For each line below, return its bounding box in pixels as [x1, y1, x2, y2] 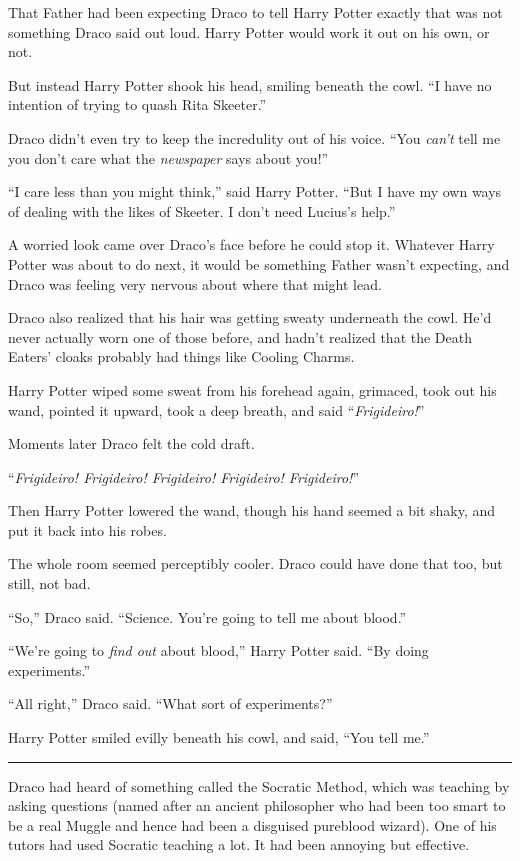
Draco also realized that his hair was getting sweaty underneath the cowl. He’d [8, 307, 492, 328]
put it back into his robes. [8, 519, 167, 540]
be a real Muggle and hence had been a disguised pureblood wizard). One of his [8, 814, 497, 835]
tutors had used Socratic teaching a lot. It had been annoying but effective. [8, 834, 470, 855]
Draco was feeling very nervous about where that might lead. [8, 273, 382, 294]
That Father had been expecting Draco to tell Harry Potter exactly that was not [8, 2, 503, 22]
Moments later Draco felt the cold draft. [8, 433, 255, 454]
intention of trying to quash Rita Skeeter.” [8, 94, 267, 115]
